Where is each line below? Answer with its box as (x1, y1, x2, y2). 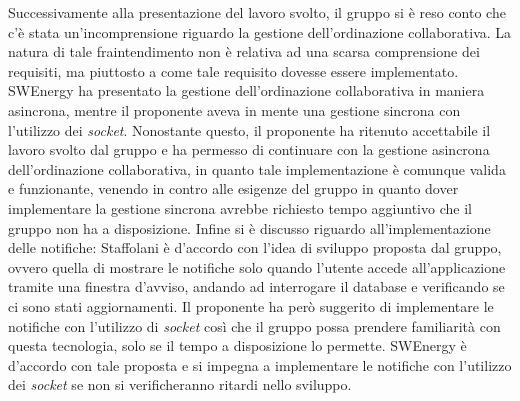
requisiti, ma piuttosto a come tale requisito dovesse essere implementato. (8, 60, 459, 81)
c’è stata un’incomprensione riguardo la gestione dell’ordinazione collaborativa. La (8, 21, 512, 42)
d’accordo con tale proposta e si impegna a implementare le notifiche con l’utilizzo (8, 354, 512, 375)
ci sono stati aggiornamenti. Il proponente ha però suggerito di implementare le (8, 295, 494, 316)
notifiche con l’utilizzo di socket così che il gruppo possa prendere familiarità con (8, 315, 501, 336)
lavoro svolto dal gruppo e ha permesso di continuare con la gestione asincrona (8, 139, 490, 160)
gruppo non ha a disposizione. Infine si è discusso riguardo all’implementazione (8, 217, 491, 238)
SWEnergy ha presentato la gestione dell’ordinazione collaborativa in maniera (8, 80, 485, 101)
